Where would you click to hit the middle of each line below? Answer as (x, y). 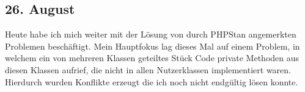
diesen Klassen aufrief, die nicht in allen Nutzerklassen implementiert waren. (148, 69)
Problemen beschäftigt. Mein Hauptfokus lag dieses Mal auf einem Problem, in (152, 46)
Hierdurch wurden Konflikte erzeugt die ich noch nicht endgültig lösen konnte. (152, 81)
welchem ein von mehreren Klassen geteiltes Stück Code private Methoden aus (152, 58)
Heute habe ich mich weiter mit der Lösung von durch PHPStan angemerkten (151, 34)
